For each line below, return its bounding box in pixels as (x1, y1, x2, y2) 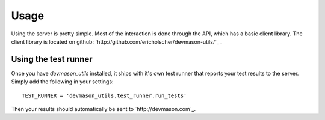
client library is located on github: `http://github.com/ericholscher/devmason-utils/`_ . (11, 38, 223, 45)
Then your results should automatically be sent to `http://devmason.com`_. (11, 106, 196, 113)
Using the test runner (11, 54, 93, 64)
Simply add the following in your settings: (11, 78, 114, 85)
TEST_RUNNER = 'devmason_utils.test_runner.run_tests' (22, 92, 187, 99)
